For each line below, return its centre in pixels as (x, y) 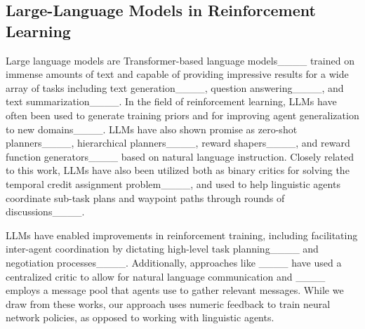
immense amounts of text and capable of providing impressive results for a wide (177, 74)
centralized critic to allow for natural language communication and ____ (166, 276)
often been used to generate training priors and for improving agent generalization (182, 115)
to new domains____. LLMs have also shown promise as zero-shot (152, 129)
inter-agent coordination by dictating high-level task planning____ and (162, 249)
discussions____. (45, 211)
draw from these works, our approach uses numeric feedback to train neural (168, 303)
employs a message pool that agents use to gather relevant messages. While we (175, 290)
